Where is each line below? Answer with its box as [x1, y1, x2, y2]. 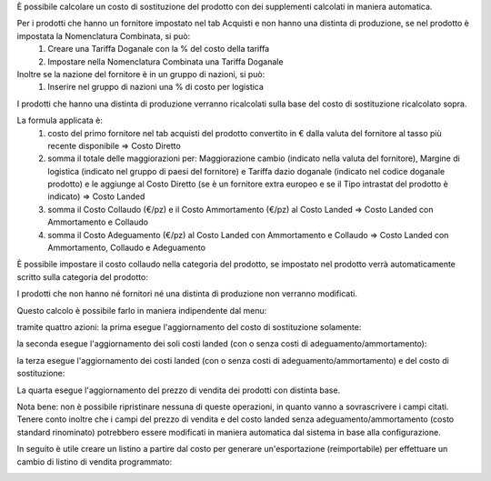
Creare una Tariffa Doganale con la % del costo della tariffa [47, 44, 270, 55]
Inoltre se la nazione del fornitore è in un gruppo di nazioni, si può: [16, 68, 266, 79]
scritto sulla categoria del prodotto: [16, 271, 149, 282]
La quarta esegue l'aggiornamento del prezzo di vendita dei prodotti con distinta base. [16, 385, 341, 396]
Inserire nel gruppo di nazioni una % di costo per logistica [47, 82, 264, 93]
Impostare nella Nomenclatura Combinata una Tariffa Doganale [47, 55, 284, 67]
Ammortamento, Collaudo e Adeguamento [47, 242, 206, 254]
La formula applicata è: [16, 115, 104, 126]
